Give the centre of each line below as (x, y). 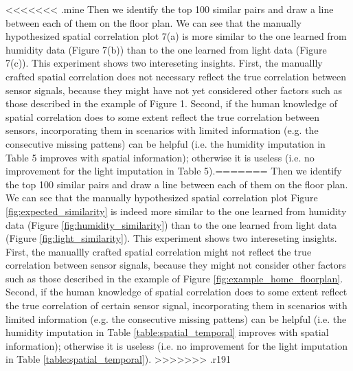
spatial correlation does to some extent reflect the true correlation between (162, 116)
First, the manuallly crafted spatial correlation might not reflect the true (159, 251)
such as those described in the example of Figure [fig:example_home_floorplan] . (174, 278)
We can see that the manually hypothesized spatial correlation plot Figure (162, 198)
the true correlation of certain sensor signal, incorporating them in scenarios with (176, 305)
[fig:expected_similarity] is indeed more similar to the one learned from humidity (176, 211)
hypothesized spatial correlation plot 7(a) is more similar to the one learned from (176, 36)
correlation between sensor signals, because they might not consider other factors (176, 265)
